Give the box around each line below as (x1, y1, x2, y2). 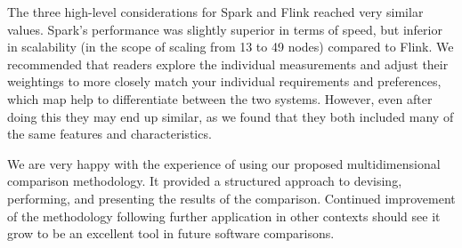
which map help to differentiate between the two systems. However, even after (7, 89, 433, 108)
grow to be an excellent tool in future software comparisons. (7, 224, 335, 243)
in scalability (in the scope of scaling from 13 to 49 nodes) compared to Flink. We (7, 37, 454, 56)
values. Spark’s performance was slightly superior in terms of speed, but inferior (7, 20, 442, 38)
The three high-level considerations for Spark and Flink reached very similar (7, 3, 424, 20)
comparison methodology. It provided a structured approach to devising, (7, 172, 402, 190)
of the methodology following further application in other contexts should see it (7, 206, 441, 225)
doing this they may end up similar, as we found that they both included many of (7, 107, 454, 125)
